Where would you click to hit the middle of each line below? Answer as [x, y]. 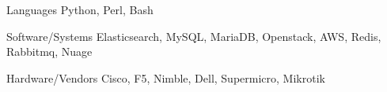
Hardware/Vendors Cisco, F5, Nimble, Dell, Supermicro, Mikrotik [166, 77]
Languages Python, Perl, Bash [80, 9]
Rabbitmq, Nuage [49, 52]
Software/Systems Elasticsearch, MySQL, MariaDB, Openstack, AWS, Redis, [194, 36]
